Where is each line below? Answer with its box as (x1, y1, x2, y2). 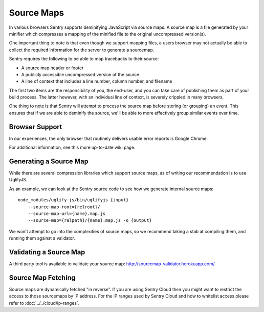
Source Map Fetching (9, 273, 76, 282)
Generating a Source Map (9, 157, 88, 165)
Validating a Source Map (9, 248, 85, 256)
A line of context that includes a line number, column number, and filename (21, 78, 172, 84)
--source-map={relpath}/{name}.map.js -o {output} (27, 217, 152, 223)
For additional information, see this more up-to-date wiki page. (9, 144, 135, 151)
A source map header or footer (21, 65, 84, 71)
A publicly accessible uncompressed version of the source (21, 71, 139, 78)
